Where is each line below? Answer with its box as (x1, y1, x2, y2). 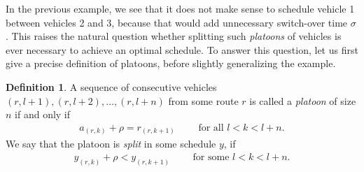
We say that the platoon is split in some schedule (6, 136, 216, 151)
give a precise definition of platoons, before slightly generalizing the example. (6, 56, 336, 71)
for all (198, 122, 224, 133)
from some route (168, 93, 239, 108)
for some (192, 152, 230, 162)
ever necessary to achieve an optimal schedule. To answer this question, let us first (6, 42, 358, 57)
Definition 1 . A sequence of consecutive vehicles (6, 79, 217, 94)
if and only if (15, 107, 71, 122)
